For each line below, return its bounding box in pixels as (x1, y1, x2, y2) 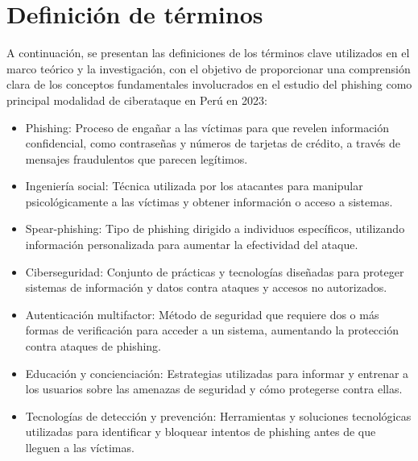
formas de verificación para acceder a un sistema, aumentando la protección (25, 322, 399, 338)
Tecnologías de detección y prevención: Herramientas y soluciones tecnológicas (25, 407, 412, 424)
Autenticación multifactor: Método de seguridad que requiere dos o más (25, 305, 379, 322)
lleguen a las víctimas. (25, 439, 135, 455)
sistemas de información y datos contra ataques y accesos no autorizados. (25, 279, 387, 296)
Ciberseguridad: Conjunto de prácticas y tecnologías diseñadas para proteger (25, 263, 404, 280)
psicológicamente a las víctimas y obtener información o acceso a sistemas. (25, 193, 393, 210)
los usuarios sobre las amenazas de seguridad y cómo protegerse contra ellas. (25, 380, 403, 397)
